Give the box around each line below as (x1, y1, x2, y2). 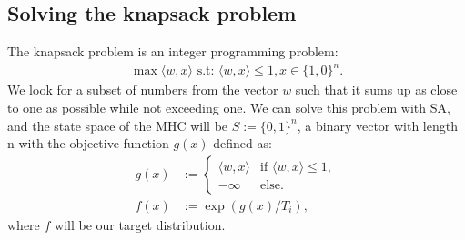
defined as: (213, 134, 272, 153)
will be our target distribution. (55, 215, 226, 234)
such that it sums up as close (295, 80, 458, 99)
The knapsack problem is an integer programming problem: (7, 42, 339, 61)
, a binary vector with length (297, 115, 458, 135)
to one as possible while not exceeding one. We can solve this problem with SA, (7, 97, 450, 116)
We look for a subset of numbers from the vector (7, 80, 278, 99)
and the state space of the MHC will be (7, 115, 228, 135)
